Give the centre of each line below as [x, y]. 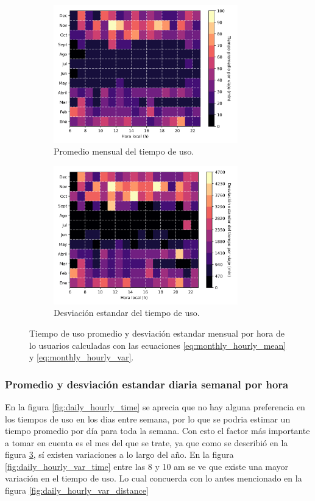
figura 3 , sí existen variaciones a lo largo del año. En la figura [119, 454]
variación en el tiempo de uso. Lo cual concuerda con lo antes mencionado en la [154, 478]
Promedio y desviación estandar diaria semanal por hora [147, 384]
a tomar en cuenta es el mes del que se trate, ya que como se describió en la [147, 442]
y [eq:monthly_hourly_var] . [82, 357]
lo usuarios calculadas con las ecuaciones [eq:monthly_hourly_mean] [158, 345]
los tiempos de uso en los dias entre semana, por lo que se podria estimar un [148, 419]
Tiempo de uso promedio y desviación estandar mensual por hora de [157, 333]
